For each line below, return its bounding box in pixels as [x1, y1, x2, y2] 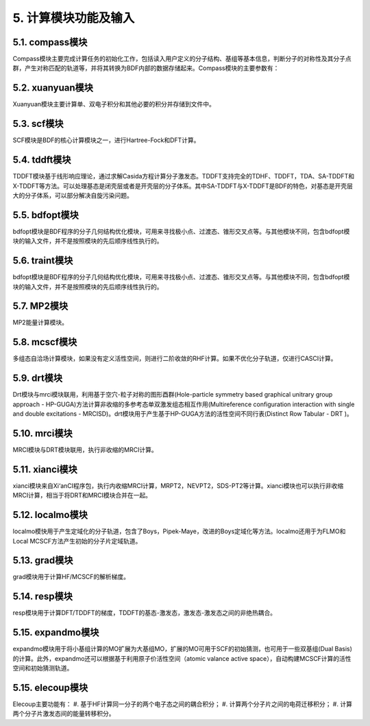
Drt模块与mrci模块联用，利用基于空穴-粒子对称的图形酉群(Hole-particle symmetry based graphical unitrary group [12, 390, 333, 399]
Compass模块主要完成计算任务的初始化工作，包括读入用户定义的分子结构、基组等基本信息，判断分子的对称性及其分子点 [12, 55, 352, 63]
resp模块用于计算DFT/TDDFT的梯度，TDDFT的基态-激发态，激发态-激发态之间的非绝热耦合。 [12, 609, 277, 617]
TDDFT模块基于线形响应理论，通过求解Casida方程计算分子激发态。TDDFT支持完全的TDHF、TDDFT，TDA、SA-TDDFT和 [12, 172, 355, 180]
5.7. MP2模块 [12, 301, 69, 312]
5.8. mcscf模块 [12, 336, 77, 348]
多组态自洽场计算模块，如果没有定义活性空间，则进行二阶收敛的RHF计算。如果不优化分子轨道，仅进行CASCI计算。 [12, 354, 337, 363]
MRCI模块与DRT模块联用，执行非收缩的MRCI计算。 [12, 445, 158, 454]
